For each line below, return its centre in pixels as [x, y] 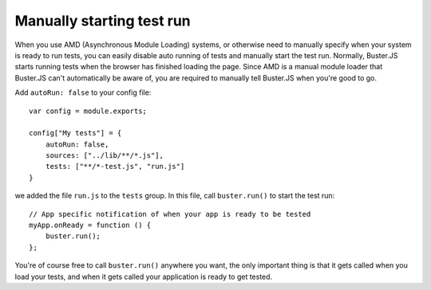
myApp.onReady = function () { [90, 225]
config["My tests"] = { [75, 133]
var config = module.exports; [88, 111]
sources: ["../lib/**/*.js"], [104, 156]
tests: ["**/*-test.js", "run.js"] [115, 167]
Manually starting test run [103, 21]
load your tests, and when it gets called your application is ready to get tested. [144, 276]
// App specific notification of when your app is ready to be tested [170, 214]
